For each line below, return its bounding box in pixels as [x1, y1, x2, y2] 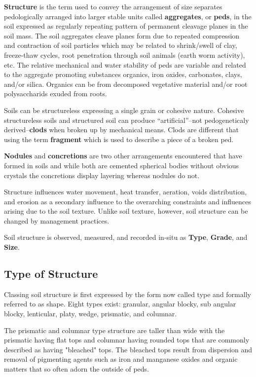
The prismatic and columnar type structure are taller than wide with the [4, 325, 225, 335]
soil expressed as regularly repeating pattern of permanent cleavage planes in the [4, 21, 248, 31]
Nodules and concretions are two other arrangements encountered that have [4, 151, 242, 161]
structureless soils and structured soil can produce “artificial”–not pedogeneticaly [4, 114, 249, 125]
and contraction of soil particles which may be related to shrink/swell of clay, [4, 40, 237, 50]
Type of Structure [4, 266, 98, 281]
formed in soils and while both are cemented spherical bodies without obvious [4, 160, 239, 170]
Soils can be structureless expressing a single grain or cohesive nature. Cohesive [4, 105, 244, 115]
